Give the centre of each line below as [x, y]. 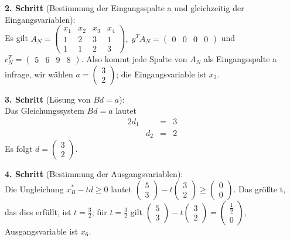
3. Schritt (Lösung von [48, 99]
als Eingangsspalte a [240, 58]
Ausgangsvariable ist [42, 231]
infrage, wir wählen [39, 74]
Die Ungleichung [34, 189]
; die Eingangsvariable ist [161, 74]
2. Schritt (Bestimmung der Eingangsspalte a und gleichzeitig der [124, 8]
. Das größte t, [260, 189]
